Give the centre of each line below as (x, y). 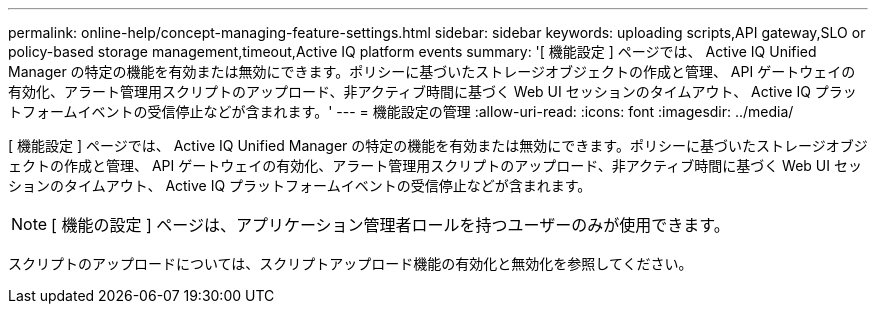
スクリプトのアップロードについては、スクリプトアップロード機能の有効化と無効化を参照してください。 (350, 263)
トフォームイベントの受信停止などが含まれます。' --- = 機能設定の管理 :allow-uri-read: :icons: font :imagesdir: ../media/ (401, 111)
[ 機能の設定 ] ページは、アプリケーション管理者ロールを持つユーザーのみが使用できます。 (390, 225)
